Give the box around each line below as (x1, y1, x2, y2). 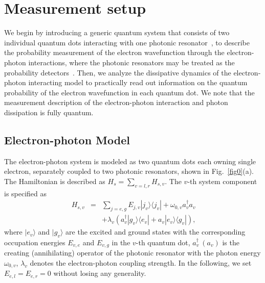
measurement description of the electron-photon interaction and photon (4, 97, 228, 108)
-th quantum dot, (136, 237, 190, 247)
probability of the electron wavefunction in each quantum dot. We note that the (4, 87, 255, 97)
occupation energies (4, 237, 65, 247)
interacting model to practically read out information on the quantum (28, 77, 248, 88)
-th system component (187, 175, 257, 186)
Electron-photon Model (4, 132, 130, 147)
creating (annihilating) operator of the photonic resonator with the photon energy (4, 247, 261, 258)
